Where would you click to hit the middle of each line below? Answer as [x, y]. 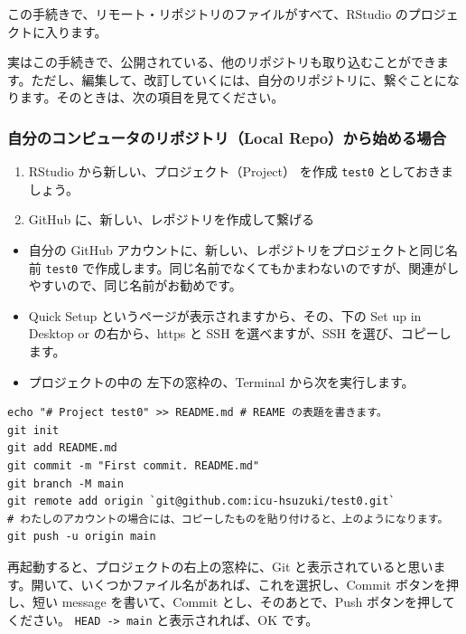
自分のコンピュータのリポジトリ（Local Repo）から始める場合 [227, 137]
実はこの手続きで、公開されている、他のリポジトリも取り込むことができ [222, 62]
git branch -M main [65, 483]
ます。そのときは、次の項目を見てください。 [152, 97]
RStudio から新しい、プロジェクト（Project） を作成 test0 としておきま [241, 171]
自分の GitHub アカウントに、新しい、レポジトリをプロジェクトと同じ [237, 250]
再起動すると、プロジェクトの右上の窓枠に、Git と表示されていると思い [220, 566]
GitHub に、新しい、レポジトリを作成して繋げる [172, 219]
